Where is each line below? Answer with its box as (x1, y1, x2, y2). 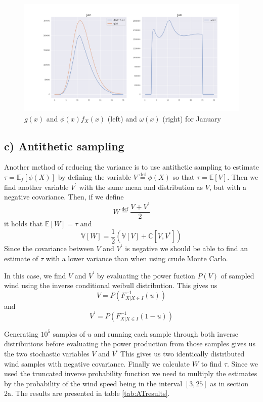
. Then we (227, 171, 258, 182)
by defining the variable (58, 171, 131, 182)
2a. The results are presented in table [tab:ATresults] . (4, 388, 170, 398)
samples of (53, 328, 85, 339)
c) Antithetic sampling (4, 138, 124, 153)
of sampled (221, 270, 254, 280)
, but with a (209, 181, 247, 192)
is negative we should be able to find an (125, 243, 248, 254)
